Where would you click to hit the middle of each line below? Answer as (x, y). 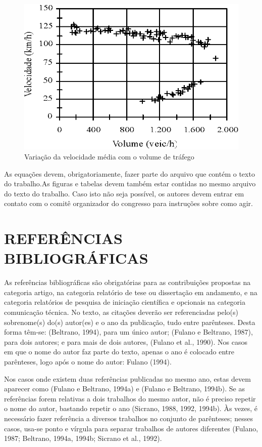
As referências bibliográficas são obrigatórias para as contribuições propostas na (127, 282)
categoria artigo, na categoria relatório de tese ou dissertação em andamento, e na (131, 292)
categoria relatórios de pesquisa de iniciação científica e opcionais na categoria (125, 302)
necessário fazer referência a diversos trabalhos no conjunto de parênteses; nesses (128, 418)
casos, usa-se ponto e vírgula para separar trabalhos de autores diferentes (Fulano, (131, 428)
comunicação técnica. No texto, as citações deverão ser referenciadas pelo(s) (121, 312)
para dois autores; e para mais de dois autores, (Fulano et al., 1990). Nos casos (126, 341)
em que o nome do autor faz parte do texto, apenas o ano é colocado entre (119, 352)
